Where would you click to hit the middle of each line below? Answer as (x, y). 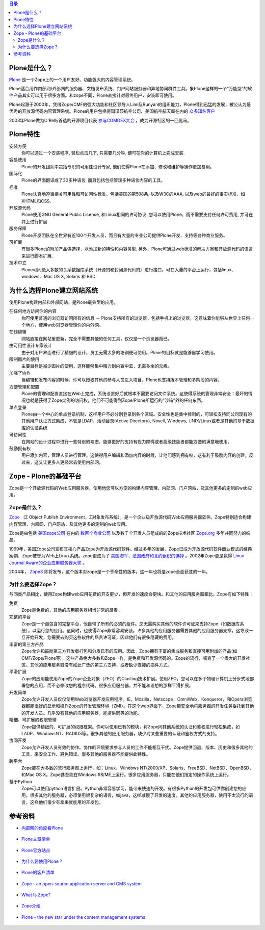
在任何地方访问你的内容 (33, 311)
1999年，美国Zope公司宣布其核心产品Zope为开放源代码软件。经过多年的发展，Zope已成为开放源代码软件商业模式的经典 (131, 549)
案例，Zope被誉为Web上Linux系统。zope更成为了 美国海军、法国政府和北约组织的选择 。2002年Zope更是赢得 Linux (127, 556)
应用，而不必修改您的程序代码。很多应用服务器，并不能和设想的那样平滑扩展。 (114, 685)
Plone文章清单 (36, 839)
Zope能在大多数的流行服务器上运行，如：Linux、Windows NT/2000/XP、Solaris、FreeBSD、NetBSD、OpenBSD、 (137, 768)
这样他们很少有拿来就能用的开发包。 (66, 802)
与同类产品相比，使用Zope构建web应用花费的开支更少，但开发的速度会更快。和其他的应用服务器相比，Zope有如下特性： (131, 594)
